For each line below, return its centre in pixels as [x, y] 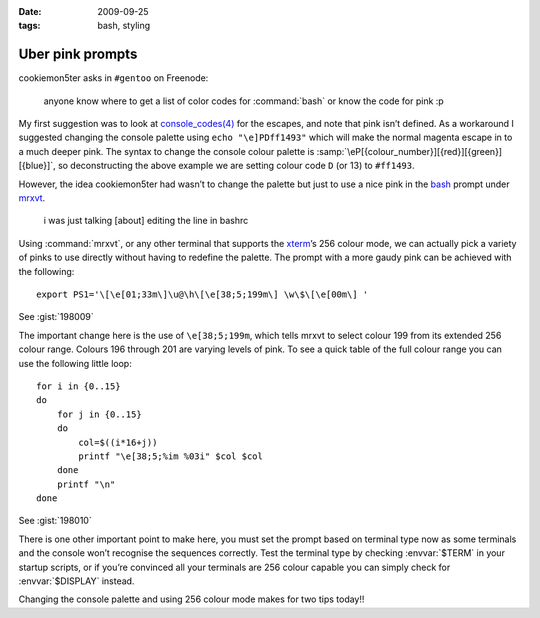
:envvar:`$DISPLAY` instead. [76, 581]
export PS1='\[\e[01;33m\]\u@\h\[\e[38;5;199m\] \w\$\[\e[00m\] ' [202, 294]
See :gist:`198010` [55, 521]
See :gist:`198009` [56, 317]
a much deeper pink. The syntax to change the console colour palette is [166, 151]
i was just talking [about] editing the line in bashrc [146, 221]
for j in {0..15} [99, 414]
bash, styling [124, 26]
